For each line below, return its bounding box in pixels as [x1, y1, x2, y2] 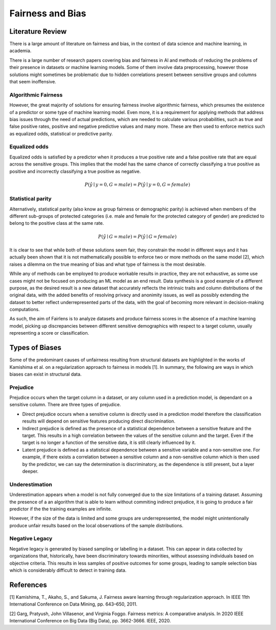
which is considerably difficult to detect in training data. [9, 567, 127, 573]
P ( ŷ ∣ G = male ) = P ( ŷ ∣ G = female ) [98, 234, 177, 240]
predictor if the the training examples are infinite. [9, 506, 112, 512]
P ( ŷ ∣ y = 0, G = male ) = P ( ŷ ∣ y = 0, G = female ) [84, 181, 190, 188]
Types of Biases [9, 343, 61, 352]
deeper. [22, 468, 39, 474]
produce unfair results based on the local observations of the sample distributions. [9, 522, 183, 528]
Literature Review [9, 27, 67, 36]
